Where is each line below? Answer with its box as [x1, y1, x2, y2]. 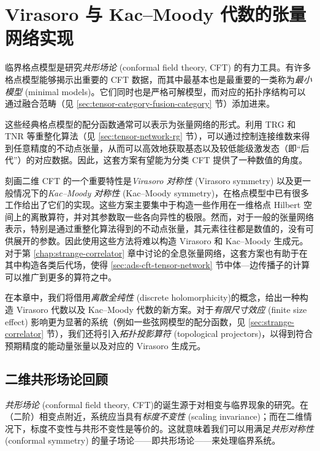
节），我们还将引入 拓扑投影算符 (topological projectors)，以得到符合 [46, 327, 313, 340]
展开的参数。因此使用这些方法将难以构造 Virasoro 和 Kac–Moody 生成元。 [13, 234, 308, 247]
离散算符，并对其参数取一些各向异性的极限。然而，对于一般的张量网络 [30, 210, 314, 223]
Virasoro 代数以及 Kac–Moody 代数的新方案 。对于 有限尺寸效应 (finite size [16, 303, 307, 315]
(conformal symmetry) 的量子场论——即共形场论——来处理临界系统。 [5, 434, 281, 447]
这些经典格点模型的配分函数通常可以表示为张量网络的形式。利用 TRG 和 [5, 117, 296, 130]
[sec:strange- [248, 315, 294, 328]
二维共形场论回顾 [5, 369, 108, 388]
